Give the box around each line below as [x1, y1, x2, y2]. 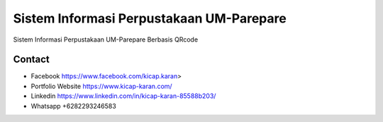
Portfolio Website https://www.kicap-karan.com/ [30, 82, 173, 90]
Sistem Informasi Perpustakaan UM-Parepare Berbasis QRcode [13, 35, 199, 44]
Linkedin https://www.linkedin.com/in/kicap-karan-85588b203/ [30, 92, 216, 100]
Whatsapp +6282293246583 [30, 102, 116, 110]
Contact [13, 54, 50, 66]
